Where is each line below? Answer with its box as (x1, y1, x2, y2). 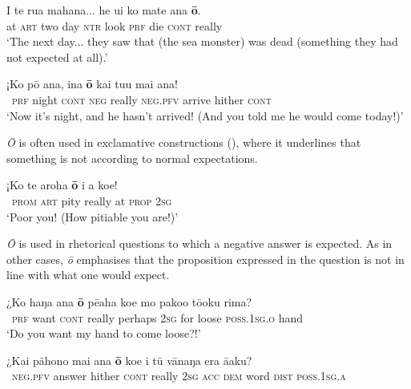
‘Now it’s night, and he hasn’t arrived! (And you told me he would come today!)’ (6, 107, 404, 124)
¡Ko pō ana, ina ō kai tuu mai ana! (6, 75, 178, 92)
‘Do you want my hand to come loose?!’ (6, 325, 201, 342)
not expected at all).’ (6, 48, 108, 65)
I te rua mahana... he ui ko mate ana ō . (6, 2, 201, 18)
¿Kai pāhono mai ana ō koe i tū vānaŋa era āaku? (6, 351, 252, 368)
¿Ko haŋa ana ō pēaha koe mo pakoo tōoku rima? (6, 293, 252, 310)
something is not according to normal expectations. (6, 149, 258, 166)
